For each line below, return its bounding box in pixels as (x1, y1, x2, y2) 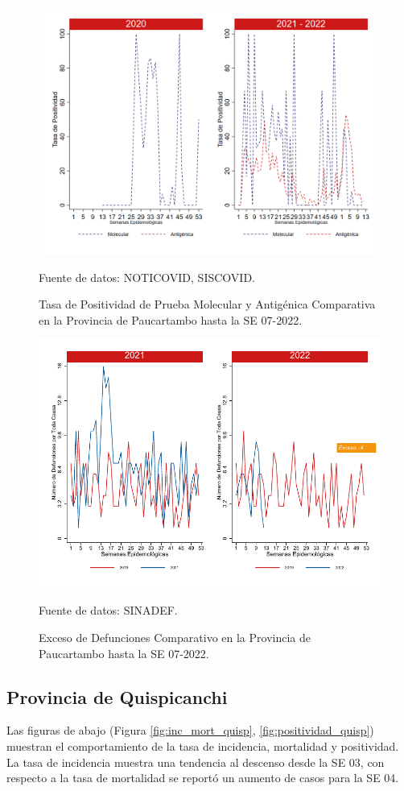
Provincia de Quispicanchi (6, 684, 228, 709)
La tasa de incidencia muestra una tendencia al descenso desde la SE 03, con (6, 753, 385, 770)
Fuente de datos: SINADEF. (39, 602, 178, 619)
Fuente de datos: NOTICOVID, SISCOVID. (39, 268, 255, 285)
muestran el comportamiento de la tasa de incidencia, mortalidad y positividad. (6, 737, 399, 754)
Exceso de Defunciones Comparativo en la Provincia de (39, 628, 311, 645)
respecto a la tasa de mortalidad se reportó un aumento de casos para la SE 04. (6, 769, 399, 786)
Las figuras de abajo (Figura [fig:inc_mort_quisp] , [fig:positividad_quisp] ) (6, 722, 374, 739)
